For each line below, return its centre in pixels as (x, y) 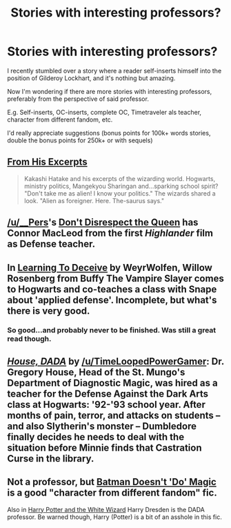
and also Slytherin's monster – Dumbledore (102, 426)
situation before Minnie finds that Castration (104, 447)
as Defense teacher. (51, 244)
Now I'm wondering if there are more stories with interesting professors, (110, 91)
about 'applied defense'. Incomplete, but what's (112, 300)
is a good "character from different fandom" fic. (112, 493)
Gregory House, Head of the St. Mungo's (96, 372)
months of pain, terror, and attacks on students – (114, 415)
